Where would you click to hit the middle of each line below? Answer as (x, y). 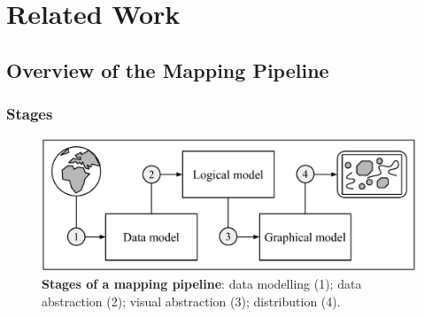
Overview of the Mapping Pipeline (168, 70)
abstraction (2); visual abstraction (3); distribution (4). (191, 301)
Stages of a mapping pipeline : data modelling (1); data (202, 284)
